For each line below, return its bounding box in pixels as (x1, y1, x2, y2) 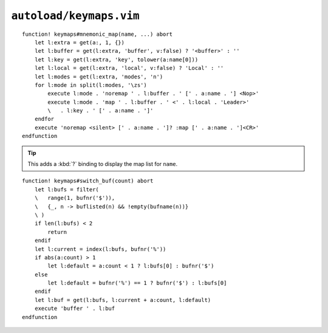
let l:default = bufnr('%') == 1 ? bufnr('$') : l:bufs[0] (47, 280, 227, 287)
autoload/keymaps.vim (11, 9, 140, 22)
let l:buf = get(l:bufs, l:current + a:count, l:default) (34, 297, 211, 303)
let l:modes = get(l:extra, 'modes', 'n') (34, 73, 163, 80)
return (47, 228, 67, 235)
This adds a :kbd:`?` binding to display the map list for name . (27, 160, 178, 168)
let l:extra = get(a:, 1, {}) (34, 39, 125, 46)
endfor (34, 115, 55, 123)
